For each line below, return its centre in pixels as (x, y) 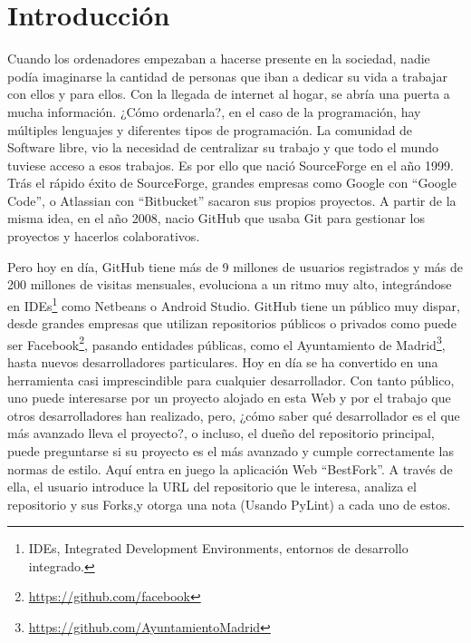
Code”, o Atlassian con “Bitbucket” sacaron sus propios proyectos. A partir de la (232, 200)
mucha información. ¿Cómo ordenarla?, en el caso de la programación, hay (214, 111)
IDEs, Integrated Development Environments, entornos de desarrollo (218, 548)
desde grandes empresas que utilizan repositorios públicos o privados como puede (232, 323)
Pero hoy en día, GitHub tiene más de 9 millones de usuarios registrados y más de (235, 266)
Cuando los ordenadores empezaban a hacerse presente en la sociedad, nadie (219, 58)
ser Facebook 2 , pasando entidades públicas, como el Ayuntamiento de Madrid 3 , (226, 343)
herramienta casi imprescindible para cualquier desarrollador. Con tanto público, (231, 380)
